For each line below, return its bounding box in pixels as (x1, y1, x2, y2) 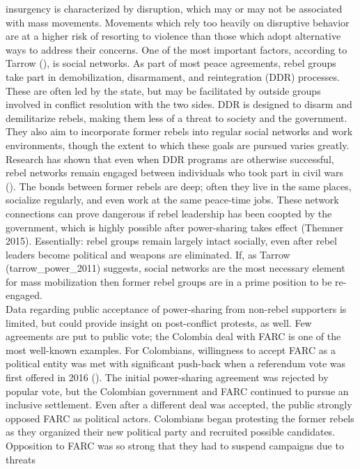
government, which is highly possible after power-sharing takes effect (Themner (6, 220, 344, 234)
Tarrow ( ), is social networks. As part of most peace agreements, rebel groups (6, 56, 336, 70)
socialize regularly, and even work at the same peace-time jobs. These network (6, 192, 339, 207)
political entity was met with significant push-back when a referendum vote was (6, 356, 346, 371)
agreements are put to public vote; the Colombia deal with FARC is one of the (6, 329, 341, 344)
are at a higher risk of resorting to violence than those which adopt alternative (6, 29, 341, 43)
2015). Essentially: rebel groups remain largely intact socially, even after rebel (6, 233, 337, 248)
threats (6, 452, 36, 466)
